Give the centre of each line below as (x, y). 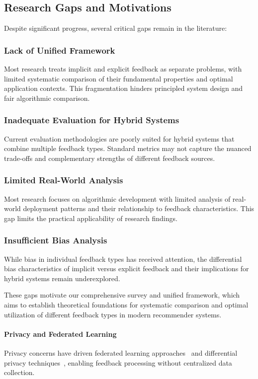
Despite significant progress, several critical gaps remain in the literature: (116, 28)
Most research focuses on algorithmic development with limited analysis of (117, 198)
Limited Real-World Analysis (64, 180)
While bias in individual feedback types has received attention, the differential (123, 259)
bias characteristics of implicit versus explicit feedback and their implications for (127, 268)
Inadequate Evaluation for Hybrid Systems (92, 120)
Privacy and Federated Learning (60, 334)
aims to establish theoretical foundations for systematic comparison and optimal (126, 304)
